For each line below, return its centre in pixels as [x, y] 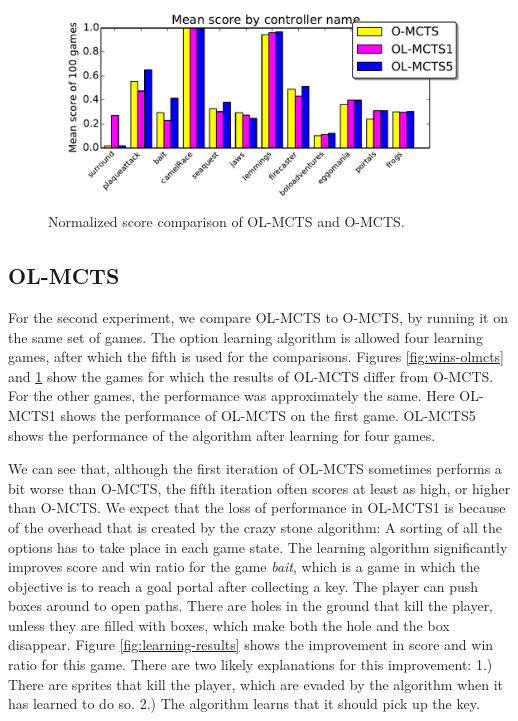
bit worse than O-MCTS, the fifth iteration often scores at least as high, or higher [259, 487]
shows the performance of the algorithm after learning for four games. [222, 434]
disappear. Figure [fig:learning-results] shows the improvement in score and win [251, 644]
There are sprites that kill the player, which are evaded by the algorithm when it [256, 683]
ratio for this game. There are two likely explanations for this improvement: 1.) [250, 664]
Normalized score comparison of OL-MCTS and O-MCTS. [226, 221]
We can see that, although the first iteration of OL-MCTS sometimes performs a [255, 468]
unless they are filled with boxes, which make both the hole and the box [229, 624]
